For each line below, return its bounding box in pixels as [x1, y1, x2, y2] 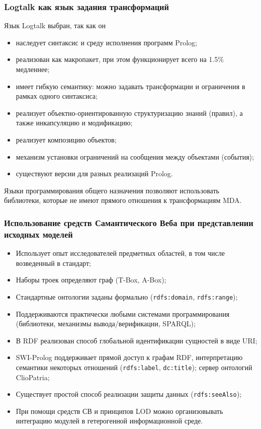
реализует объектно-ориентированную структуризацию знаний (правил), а [16, 107, 243, 118]
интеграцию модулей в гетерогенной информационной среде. [16, 415, 203, 426]
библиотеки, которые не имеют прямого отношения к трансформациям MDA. [4, 195, 242, 205]
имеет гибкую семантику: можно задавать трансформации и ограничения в [16, 81, 245, 91]
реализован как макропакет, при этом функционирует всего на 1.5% [16, 54, 224, 64]
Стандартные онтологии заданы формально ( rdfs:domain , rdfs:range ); [16, 291, 238, 302]
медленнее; [16, 64, 50, 74]
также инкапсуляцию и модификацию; [16, 117, 133, 128]
